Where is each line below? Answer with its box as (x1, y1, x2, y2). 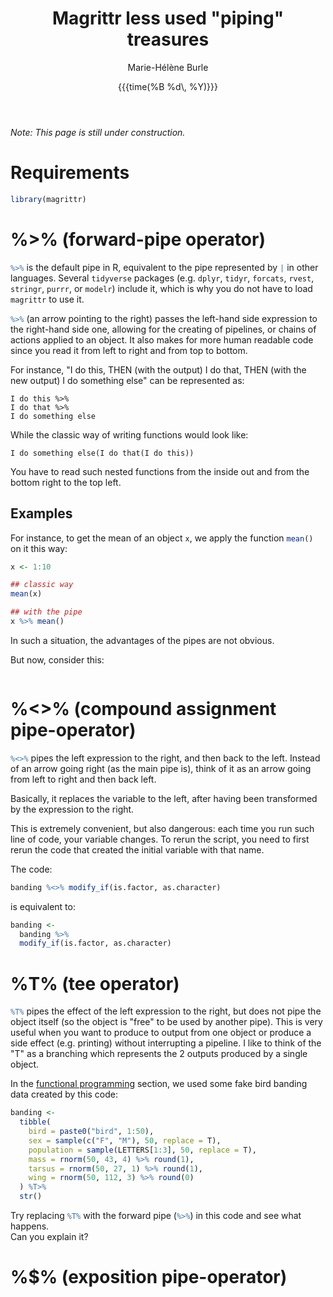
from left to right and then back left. (10, 773, 157, 785)
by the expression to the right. (10, 803, 135, 815)
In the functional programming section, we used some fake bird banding (10, 1078, 308, 1090)
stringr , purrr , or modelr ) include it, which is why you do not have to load (10, 282, 313, 294)
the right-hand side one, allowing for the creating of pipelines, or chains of (10, 323, 317, 335)
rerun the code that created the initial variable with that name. (10, 843, 265, 856)
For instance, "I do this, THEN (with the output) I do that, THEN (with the (10, 363, 307, 376)
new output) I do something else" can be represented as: (10, 374, 245, 386)
